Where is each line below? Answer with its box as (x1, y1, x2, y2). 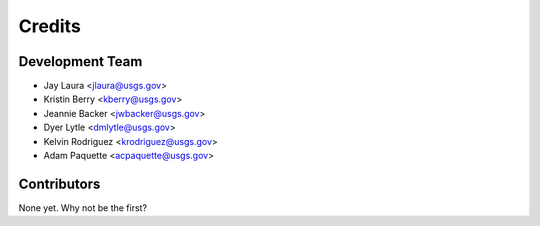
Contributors (18, 175, 101, 192)
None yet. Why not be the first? (18, 201, 148, 214)
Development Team (18, 53, 143, 70)
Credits (18, 15, 82, 37)
